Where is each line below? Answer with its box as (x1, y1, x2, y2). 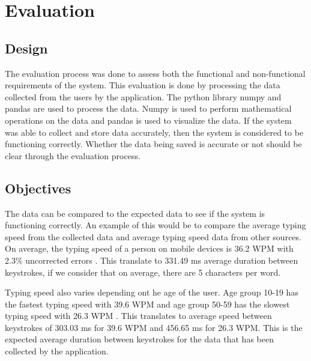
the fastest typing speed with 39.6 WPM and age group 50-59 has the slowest (5, 297, 290, 310)
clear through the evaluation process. (5, 149, 140, 162)
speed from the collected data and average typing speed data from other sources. (5, 230, 301, 243)
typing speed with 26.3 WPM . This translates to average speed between (5, 309, 272, 322)
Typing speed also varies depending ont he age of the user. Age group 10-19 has (5, 286, 298, 299)
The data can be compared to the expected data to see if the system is (5, 207, 265, 219)
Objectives (5, 178, 71, 197)
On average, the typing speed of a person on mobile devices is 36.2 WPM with (5, 242, 294, 255)
